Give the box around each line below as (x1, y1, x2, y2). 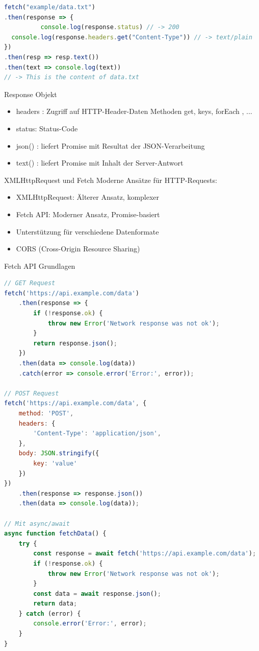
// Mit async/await (4, 520, 70, 527)
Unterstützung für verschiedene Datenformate (16, 226, 159, 237)
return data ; (33, 600, 77, 608)
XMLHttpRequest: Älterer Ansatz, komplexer (16, 192, 160, 202)
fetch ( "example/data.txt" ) (4, 4, 95, 11)
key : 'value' (33, 459, 77, 467)
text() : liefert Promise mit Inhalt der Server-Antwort (16, 157, 184, 168)
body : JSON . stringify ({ (18, 450, 99, 457)
